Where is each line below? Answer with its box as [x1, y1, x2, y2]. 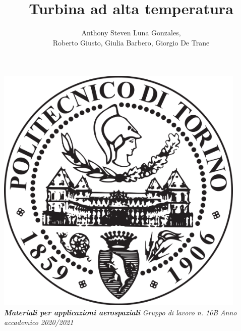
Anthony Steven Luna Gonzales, [81, 27, 181, 38]
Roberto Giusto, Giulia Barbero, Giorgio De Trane [52, 37, 210, 48]
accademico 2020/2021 [4, 317, 74, 327]
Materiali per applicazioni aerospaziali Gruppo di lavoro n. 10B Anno [4, 307, 237, 317]
